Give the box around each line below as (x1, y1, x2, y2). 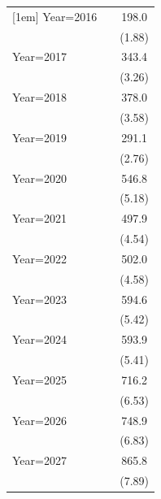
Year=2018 (12, 89, 67, 106)
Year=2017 (12, 48, 67, 65)
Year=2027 (12, 452, 67, 469)
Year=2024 (12, 331, 67, 348)
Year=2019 (12, 128, 67, 145)
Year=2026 (12, 411, 67, 428)
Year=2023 (12, 290, 67, 307)
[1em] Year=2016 (12, 7, 98, 24)
